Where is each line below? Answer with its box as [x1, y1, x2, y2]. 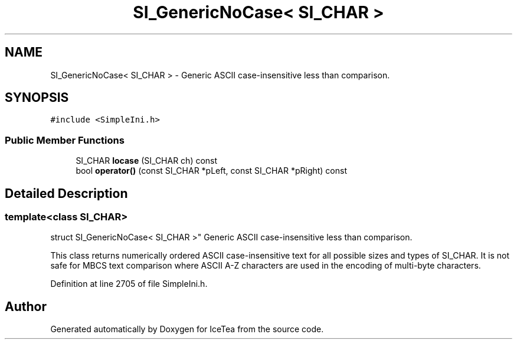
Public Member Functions [5, 134, 125, 146]
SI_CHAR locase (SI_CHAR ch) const [76, 156, 218, 166]
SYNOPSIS [5, 90, 69, 105]
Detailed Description [5, 186, 128, 201]
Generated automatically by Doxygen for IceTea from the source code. [50, 324, 324, 335]
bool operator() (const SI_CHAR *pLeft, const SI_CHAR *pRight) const [76, 166, 348, 176]
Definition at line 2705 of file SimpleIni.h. [50, 279, 208, 289]
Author [5, 299, 47, 314]
